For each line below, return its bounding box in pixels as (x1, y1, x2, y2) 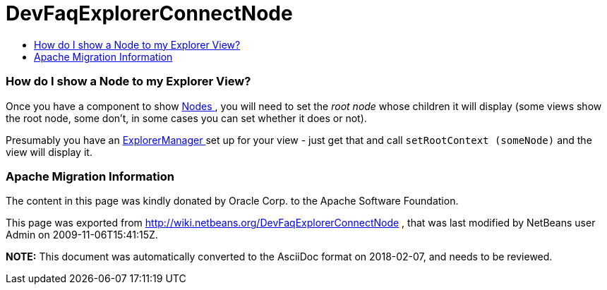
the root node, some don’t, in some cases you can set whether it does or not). (6, 111, 367, 124)
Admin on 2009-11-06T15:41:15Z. (6, 229, 158, 241)
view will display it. (6, 145, 92, 158)
